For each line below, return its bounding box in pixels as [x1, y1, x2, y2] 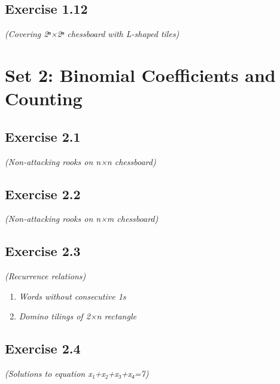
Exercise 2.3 [5, 242, 81, 260]
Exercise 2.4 [5, 339, 81, 358]
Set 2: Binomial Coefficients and [5, 62, 276, 87]
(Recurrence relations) [5, 270, 86, 282]
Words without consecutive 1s [19, 289, 126, 302]
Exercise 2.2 [5, 184, 81, 203]
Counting [5, 86, 83, 111]
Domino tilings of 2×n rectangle [19, 310, 136, 322]
